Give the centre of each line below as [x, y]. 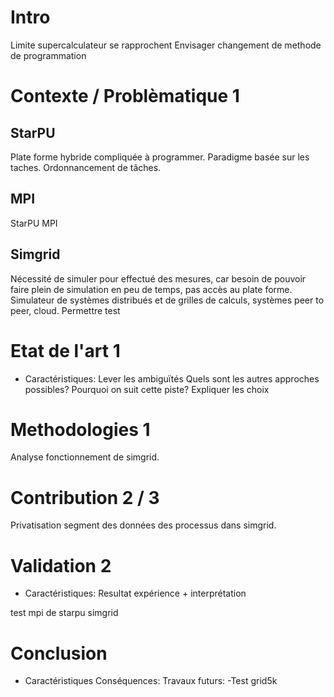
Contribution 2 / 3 [85, 497]
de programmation [48, 55]
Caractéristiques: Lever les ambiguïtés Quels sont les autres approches [172, 378]
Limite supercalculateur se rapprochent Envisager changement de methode [166, 45]
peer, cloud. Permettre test [65, 310]
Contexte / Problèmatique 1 [125, 96]
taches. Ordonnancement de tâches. [86, 167]
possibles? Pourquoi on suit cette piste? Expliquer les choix [147, 389]
